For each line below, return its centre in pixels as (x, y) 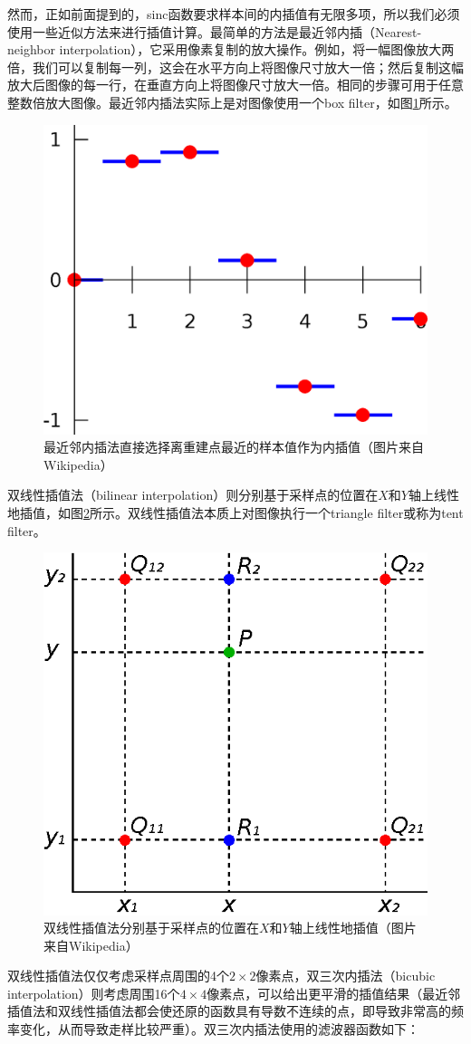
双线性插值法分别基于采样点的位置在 (151, 928)
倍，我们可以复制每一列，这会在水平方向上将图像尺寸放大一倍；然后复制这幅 (235, 67)
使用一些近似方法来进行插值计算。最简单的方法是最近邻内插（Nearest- (215, 31)
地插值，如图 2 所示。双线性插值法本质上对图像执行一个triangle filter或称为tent (235, 512)
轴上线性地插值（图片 (353, 928)
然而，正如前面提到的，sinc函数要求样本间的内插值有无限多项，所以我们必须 (234, 14)
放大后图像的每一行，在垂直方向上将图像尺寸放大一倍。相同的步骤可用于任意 (235, 85)
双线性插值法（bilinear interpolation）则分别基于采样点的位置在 (193, 495)
